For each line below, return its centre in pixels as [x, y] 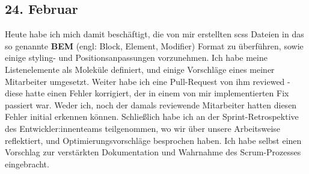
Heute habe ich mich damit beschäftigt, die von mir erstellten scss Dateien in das [154, 34]
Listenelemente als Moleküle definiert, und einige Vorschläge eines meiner [140, 69]
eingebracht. [27, 163]
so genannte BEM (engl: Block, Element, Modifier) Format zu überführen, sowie [154, 45]
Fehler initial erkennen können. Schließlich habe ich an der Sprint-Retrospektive [152, 117]
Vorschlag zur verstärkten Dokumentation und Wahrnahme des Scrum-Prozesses [153, 152]
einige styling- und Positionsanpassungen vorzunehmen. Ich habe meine [136, 57]
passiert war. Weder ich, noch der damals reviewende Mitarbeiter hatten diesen [151, 104]
